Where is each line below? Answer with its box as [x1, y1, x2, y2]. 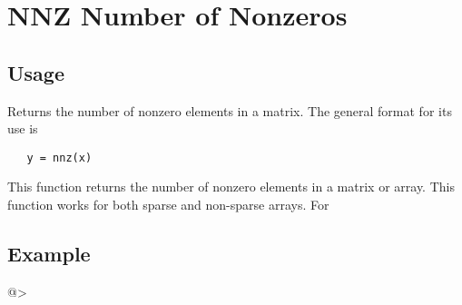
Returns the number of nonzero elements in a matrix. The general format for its [7, 101, 452, 120]
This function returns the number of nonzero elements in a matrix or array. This [7, 177, 455, 196]
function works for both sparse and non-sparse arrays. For [7, 195, 329, 214]
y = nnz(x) [26, 151, 93, 164]
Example [7, 240, 91, 267]
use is [7, 119, 38, 138]
